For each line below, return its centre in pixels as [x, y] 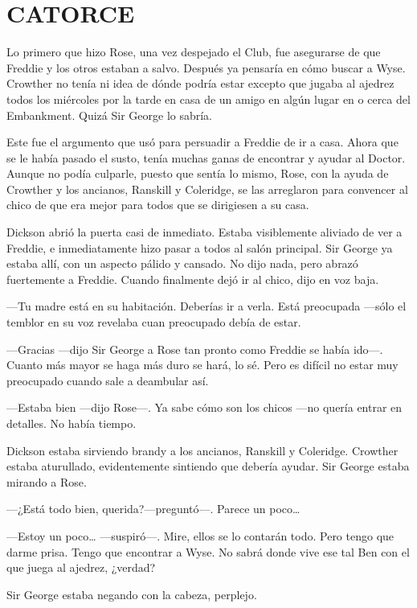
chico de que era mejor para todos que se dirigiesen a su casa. [158, 205]
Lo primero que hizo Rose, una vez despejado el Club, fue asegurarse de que [194, 52]
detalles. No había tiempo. [72, 423]
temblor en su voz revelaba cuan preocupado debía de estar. [154, 322]
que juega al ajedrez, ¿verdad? [81, 567]
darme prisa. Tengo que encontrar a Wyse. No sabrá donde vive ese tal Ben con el [208, 551]
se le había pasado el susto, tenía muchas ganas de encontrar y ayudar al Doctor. [206, 157]
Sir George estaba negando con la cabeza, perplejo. [132, 594]
